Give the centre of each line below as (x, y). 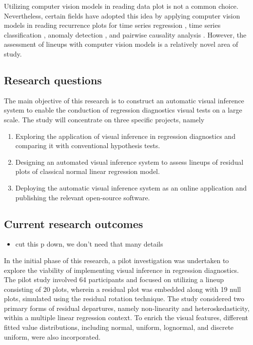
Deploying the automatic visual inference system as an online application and (131, 187)
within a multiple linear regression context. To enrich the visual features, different (126, 317)
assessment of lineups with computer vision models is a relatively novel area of (121, 44)
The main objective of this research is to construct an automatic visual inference (124, 100)
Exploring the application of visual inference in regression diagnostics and (125, 136)
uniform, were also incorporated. (52, 336)
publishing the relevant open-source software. (83, 197)
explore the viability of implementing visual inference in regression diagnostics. (122, 270)
